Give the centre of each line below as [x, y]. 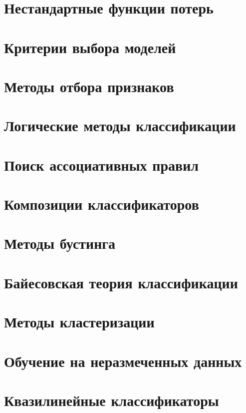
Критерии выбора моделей [90, 47]
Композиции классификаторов [102, 204]
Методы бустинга [60, 243]
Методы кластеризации [79, 322]
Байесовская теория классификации [121, 282]
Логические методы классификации [120, 125]
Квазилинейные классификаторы [112, 400]
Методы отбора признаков [89, 86]
